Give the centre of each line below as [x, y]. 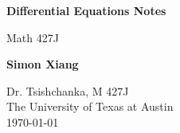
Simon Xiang [43, 64]
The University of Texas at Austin [90, 106]
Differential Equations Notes [86, 10]
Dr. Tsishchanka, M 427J [68, 90]
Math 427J [33, 37]
